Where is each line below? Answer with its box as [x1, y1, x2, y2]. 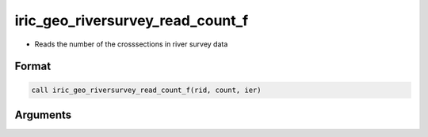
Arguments [14, 108, 72, 121]
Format [14, 60, 52, 73]
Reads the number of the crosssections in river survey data [34, 39, 228, 49]
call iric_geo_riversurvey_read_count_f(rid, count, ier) [31, 85, 262, 94]
